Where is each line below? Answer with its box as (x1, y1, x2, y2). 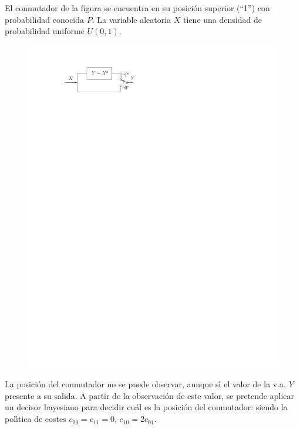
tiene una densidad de (183, 13, 262, 25)
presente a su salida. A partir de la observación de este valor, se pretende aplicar (5, 389, 295, 401)
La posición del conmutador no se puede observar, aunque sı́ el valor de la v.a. (5, 378, 286, 390)
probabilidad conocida (5, 13, 85, 25)
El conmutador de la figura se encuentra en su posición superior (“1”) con (5, 2, 270, 14)
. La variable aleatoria (92, 13, 171, 25)
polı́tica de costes (5, 413, 66, 425)
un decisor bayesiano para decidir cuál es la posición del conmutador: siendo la (5, 401, 288, 413)
